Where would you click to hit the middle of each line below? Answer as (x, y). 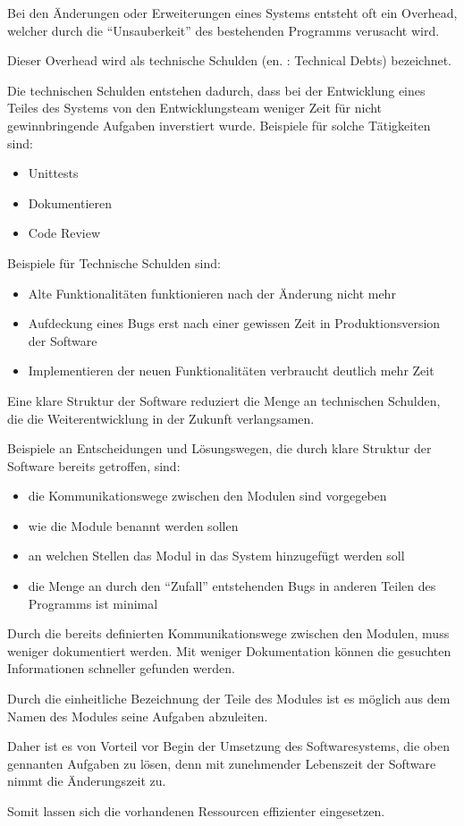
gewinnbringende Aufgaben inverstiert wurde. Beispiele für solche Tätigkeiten (219, 125)
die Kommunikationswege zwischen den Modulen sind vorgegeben (207, 496)
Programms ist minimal (93, 603)
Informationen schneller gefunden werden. (121, 668)
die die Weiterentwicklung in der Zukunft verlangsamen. (161, 418)
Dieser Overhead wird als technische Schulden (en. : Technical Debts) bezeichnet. (229, 60)
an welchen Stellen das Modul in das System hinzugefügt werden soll (216, 556)
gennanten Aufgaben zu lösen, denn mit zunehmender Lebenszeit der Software (222, 763)
